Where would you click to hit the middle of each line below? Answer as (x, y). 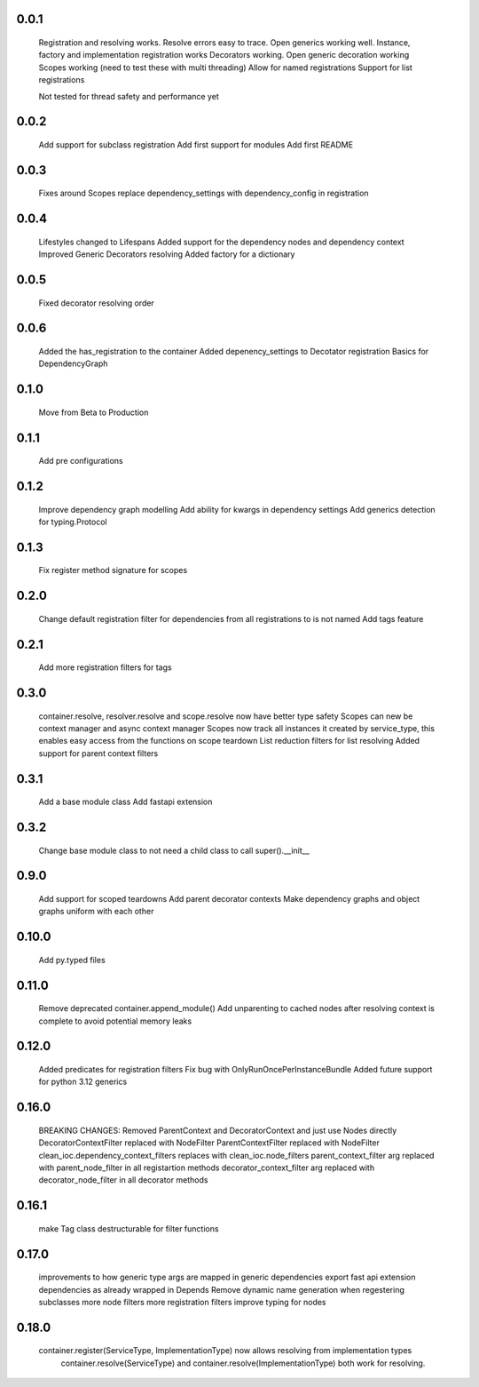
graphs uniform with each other (96, 912)
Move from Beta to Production (94, 412)
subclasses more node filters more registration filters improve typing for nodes (183, 1302)
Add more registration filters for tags (105, 667)
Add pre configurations (81, 461)
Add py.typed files (72, 960)
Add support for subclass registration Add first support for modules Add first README (196, 144)
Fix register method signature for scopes (113, 570)
